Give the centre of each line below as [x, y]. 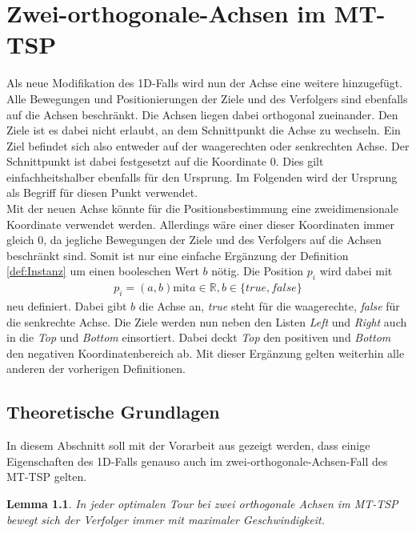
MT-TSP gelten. [47, 477]
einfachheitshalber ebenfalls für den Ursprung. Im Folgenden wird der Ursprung [202, 176]
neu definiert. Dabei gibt [67, 306]
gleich [20, 240]
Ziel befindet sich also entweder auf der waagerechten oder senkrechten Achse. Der [208, 145]
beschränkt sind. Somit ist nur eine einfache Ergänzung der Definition [178, 255]
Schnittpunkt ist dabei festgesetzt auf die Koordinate [137, 161]
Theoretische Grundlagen [113, 412]
